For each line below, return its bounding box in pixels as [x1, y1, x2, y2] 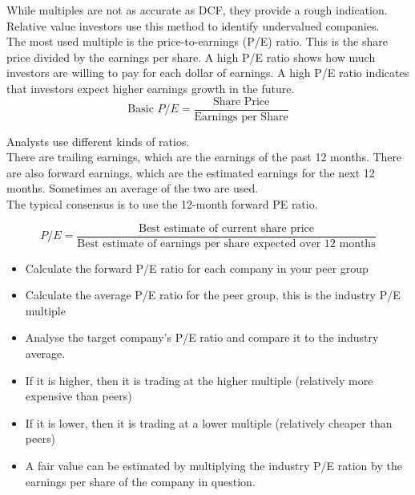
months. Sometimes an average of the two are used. [6, 180, 259, 197]
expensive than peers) [25, 387, 132, 404]
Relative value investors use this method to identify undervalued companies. [6, 17, 380, 34]
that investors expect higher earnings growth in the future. [6, 79, 295, 96]
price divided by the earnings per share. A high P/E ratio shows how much [6, 48, 376, 65]
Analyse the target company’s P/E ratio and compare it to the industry [25, 329, 379, 346]
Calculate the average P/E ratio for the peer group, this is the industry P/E [25, 286, 401, 303]
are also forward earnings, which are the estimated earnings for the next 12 [6, 164, 375, 181]
